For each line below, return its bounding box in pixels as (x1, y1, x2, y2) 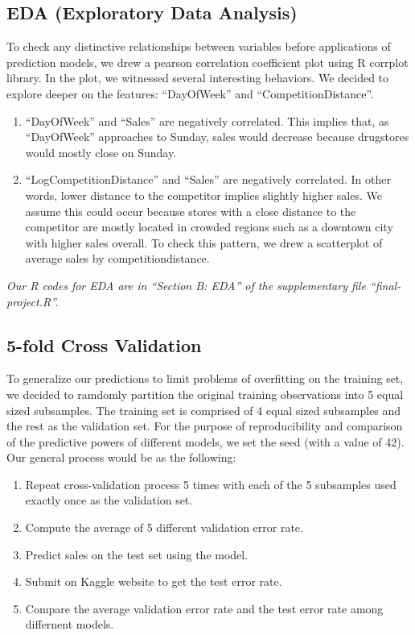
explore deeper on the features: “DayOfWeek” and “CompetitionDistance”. (6, 85, 374, 102)
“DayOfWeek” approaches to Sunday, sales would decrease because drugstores (25, 128, 409, 145)
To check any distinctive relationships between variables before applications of (6, 38, 391, 55)
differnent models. (25, 616, 114, 633)
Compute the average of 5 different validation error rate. (25, 519, 303, 536)
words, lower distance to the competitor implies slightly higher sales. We (25, 186, 382, 203)
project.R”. (6, 293, 59, 309)
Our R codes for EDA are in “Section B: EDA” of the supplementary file (6, 276, 366, 293)
